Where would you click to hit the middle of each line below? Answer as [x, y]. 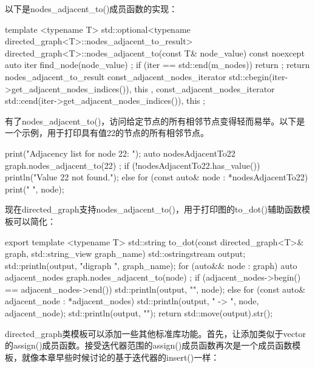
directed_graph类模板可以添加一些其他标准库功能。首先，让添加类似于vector [155, 333]
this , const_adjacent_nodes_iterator [205, 88]
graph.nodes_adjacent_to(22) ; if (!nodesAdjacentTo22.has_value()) [133, 165]
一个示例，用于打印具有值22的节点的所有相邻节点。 [107, 133]
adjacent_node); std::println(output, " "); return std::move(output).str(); [139, 313]
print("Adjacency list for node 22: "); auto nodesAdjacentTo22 [120, 153]
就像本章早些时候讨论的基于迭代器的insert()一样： [120, 357]
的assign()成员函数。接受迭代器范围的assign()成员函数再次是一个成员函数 [149, 345]
